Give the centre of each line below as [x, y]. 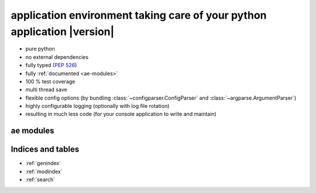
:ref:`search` [40, 180]
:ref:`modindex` [44, 171]
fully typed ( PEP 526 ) [51, 65]
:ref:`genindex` [43, 163]
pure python [40, 49]
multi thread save [46, 90]
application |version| [63, 31]
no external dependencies [57, 57]
